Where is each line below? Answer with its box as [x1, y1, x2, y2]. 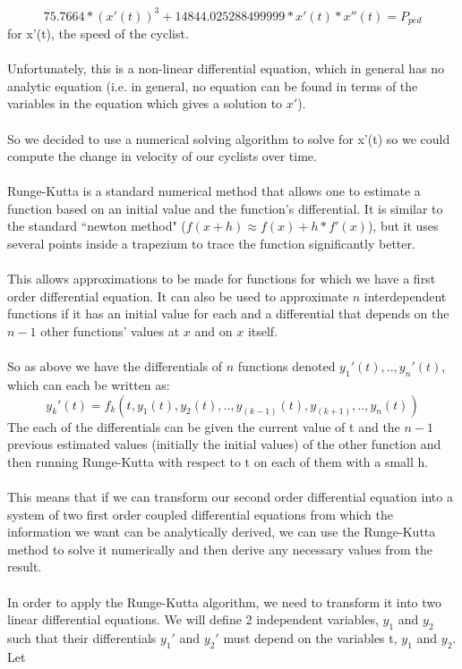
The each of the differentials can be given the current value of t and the [7, 417, 400, 436]
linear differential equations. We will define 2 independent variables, [7, 610, 379, 629]
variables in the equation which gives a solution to [7, 94, 283, 113]
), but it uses [367, 216, 439, 235]
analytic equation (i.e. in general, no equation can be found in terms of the [7, 76, 418, 95]
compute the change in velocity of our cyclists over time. [7, 147, 317, 165]
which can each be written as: [7, 376, 170, 394]
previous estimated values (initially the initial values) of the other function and [7, 435, 441, 453]
